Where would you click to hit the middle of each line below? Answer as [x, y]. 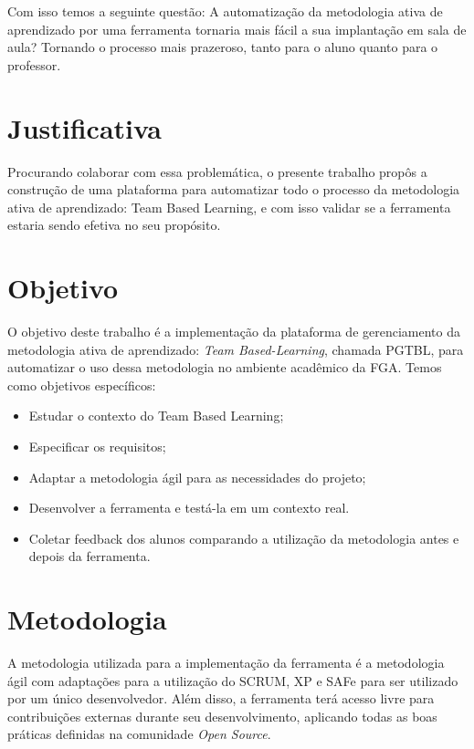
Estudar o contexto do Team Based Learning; [156, 416]
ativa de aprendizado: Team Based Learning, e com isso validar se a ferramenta [229, 207]
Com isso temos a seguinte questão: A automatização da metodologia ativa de [225, 11]
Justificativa [84, 127]
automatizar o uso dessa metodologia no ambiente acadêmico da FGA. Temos [225, 367]
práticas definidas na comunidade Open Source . [139, 734]
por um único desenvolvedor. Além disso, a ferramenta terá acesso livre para [221, 698]
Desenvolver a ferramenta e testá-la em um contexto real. [189, 508]
